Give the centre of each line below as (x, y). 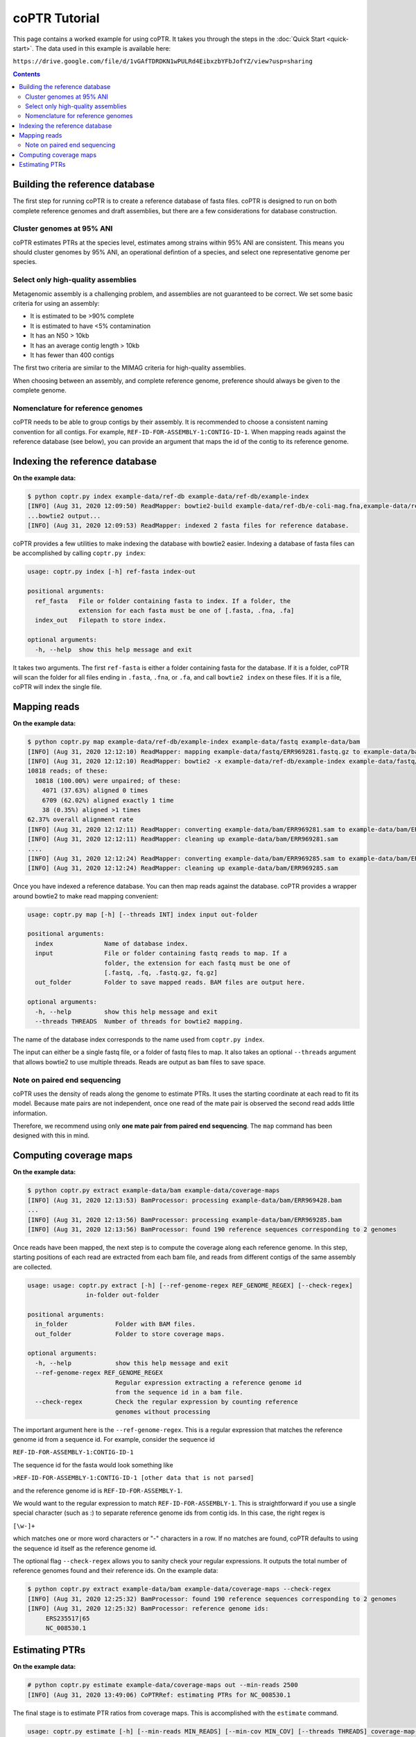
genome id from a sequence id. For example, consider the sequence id (114, 1440)
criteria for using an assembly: (56, 303)
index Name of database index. (112, 944)
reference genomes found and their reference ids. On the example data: (115, 1571)
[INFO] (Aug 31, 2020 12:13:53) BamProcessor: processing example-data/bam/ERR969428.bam (185, 1200)
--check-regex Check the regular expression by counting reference (166, 1402)
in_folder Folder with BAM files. (115, 1324)
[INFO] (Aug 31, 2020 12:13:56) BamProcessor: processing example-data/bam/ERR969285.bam (185, 1220)
